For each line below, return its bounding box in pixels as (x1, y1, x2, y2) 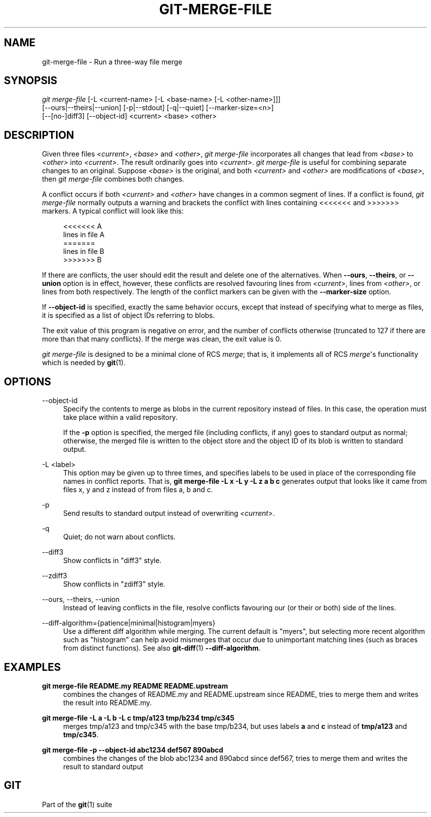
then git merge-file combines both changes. (42, 175, 185, 184)
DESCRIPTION (4, 128, 74, 141)
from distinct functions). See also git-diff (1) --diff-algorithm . (63, 644, 261, 653)
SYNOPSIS (4, 74, 58, 87)
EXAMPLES (4, 660, 61, 673)
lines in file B (63, 247, 104, 256)
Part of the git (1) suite (42, 800, 112, 809)
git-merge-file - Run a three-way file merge (42, 57, 183, 66)
